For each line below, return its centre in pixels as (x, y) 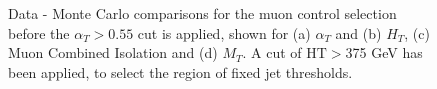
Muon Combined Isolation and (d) (113, 52)
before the (39, 32)
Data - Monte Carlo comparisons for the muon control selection (202, 13)
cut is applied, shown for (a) (224, 32)
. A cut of (272, 52)
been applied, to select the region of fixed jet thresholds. (180, 71)
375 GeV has (384, 52)
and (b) (358, 32)
